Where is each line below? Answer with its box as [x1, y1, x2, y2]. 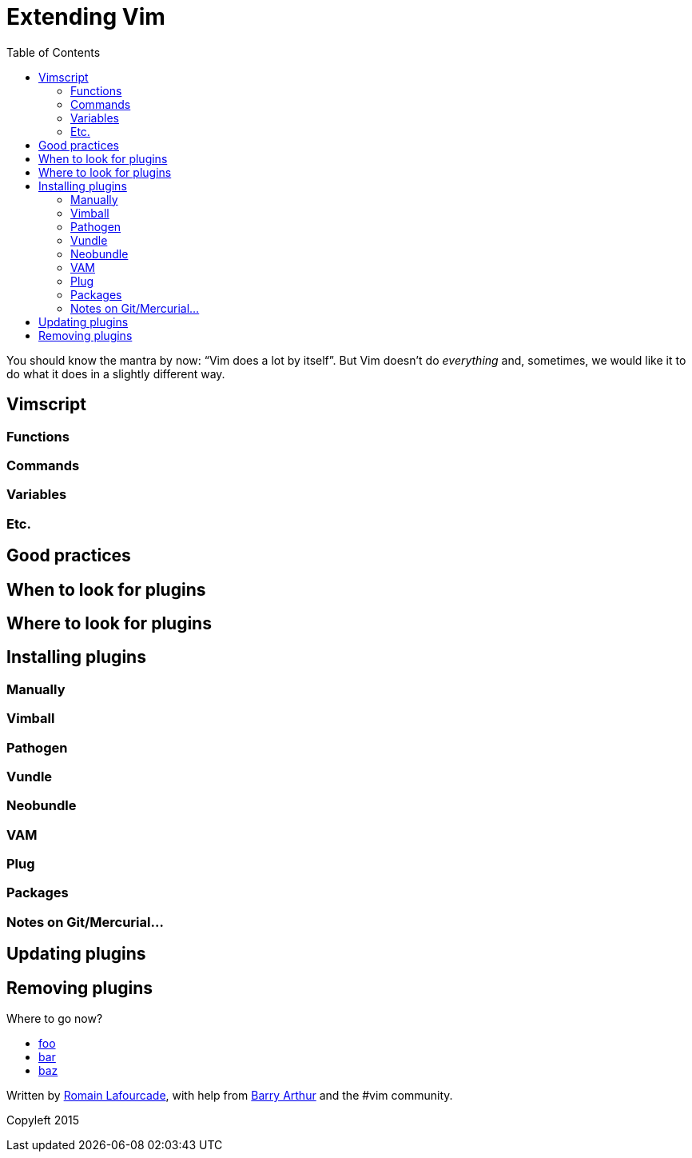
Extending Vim [6, 3, 165, 30]
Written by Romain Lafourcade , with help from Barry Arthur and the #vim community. [6, 1088, 453, 1103]
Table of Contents [6, 45, 101, 59]
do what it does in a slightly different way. [6, 366, 225, 381]
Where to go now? [6, 1012, 103, 1026]
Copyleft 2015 [6, 1113, 79, 1128]
